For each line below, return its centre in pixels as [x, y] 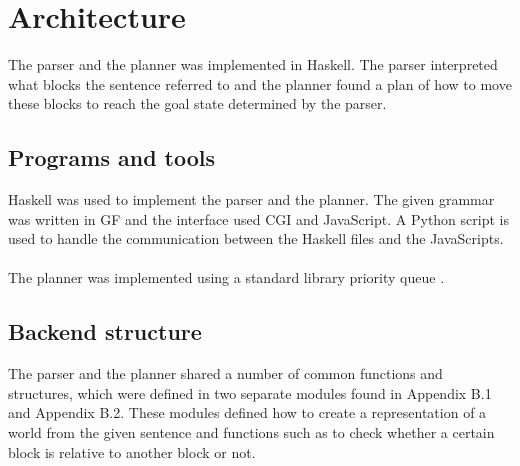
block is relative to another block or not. [132, 451]
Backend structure [105, 331]
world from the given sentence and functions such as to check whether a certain [251, 432]
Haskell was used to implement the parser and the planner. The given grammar [251, 199]
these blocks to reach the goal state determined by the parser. [197, 103]
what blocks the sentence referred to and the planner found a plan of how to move [260, 83]
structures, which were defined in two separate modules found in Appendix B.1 [250, 392]
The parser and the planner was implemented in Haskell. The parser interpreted [253, 64]
